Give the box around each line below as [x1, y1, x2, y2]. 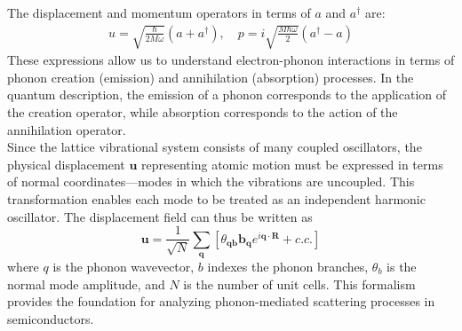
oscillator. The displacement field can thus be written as [7, 207, 313, 225]
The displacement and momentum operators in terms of [7, 4, 311, 21]
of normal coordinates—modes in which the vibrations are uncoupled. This [7, 172, 415, 191]
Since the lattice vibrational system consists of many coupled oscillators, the [7, 138, 422, 156]
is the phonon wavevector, [52, 256, 195, 275]
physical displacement [7, 154, 125, 173]
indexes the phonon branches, [207, 256, 369, 275]
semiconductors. [7, 309, 94, 327]
